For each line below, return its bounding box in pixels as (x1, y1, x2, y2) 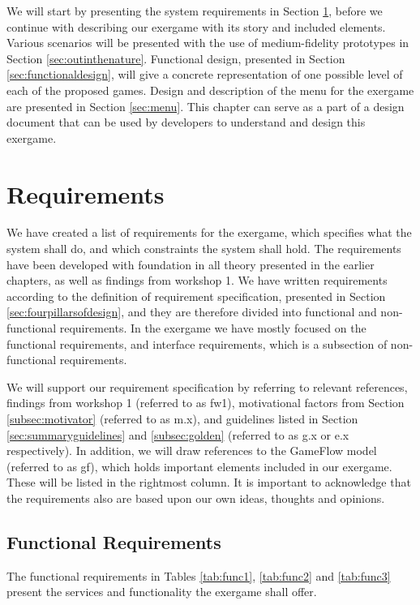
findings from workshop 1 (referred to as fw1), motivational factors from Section (6, 394, 405, 411)
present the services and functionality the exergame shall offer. (6, 583, 317, 600)
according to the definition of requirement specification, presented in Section (6, 287, 386, 304)
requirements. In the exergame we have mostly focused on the (59, 320, 366, 337)
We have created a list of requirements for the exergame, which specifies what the (6, 224, 412, 241)
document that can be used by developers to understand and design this (6, 114, 366, 131)
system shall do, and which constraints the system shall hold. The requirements (6, 240, 401, 257)
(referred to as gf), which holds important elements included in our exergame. (6, 457, 392, 474)
